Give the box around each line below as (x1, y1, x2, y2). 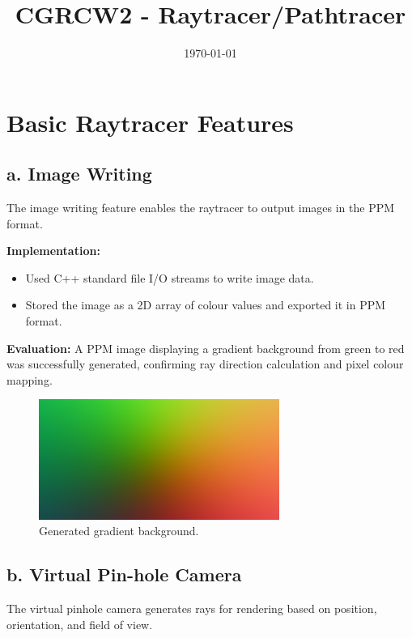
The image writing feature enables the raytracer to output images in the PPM (6, 199, 395, 216)
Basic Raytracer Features (6, 105, 294, 138)
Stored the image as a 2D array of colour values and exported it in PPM (25, 296, 386, 313)
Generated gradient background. (39, 522, 199, 539)
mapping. (6, 371, 53, 388)
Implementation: (6, 242, 100, 259)
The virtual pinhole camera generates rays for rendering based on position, (6, 600, 377, 617)
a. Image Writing (6, 161, 152, 186)
